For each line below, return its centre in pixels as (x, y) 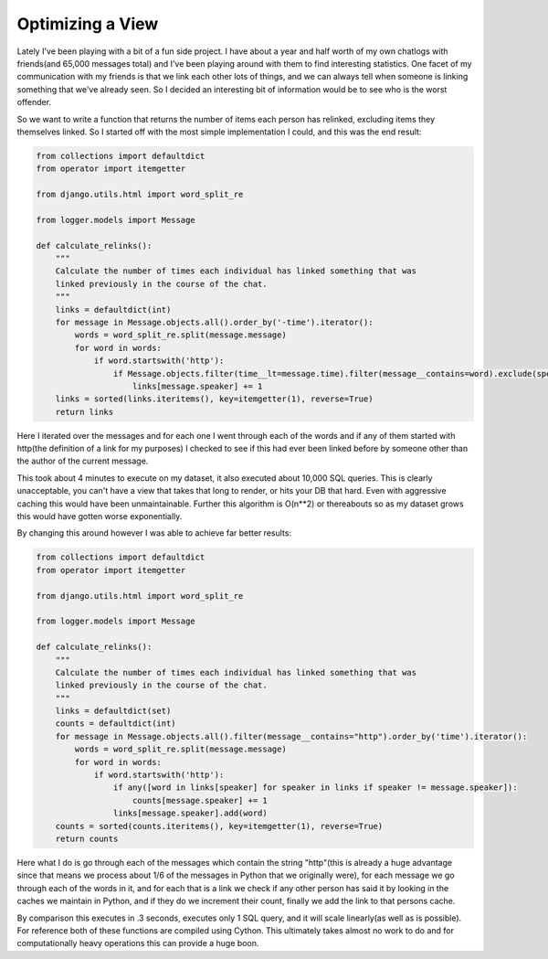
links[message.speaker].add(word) (190, 813)
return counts (87, 838)
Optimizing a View (88, 24)
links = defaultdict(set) (113, 711)
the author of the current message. (83, 461)
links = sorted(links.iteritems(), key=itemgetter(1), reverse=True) (214, 399)
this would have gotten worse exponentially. (100, 517)
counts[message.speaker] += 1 (200, 800)
